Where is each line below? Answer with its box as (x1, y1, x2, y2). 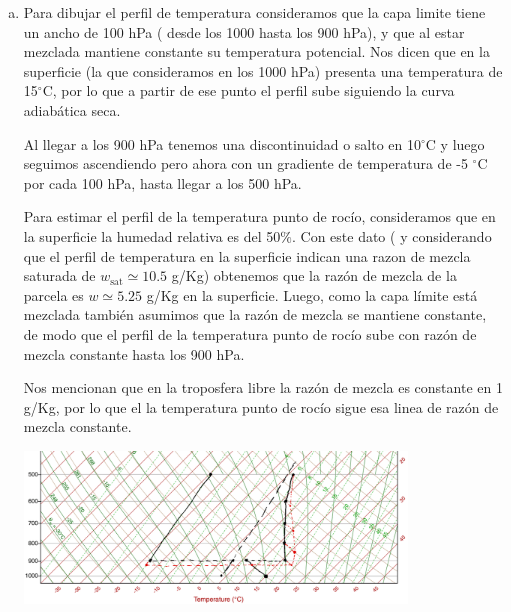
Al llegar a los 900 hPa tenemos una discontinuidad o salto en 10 (23, 133, 421, 154)
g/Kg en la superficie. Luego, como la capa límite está (146, 284, 478, 305)
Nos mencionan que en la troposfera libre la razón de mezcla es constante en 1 (23, 377, 503, 398)
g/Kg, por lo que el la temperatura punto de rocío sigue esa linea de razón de (23, 396, 499, 417)
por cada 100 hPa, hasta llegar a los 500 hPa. (23, 172, 302, 193)
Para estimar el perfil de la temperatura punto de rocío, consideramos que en (23, 206, 496, 227)
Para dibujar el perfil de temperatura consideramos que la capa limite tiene (23, 2, 486, 22)
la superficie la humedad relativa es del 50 (23, 225, 281, 246)
